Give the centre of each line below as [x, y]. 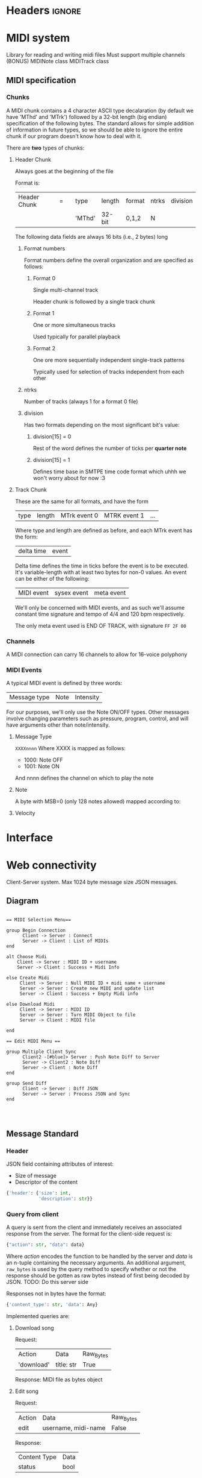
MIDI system [38, 38]
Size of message [36, 1176]
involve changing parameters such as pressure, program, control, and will [97, 719]
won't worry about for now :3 [69, 478]
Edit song [27, 1391]
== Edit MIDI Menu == [33, 1041]
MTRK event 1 [124, 515]
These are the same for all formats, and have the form [82, 501]
